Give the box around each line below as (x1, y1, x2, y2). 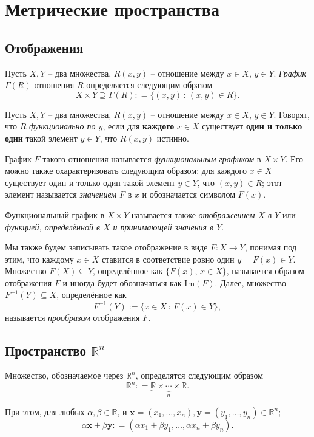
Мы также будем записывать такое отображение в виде (5, 241, 208, 253)
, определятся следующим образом (135, 369, 264, 382)
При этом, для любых (5, 405, 85, 418)
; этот (262, 176, 282, 188)
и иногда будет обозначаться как (62, 276, 182, 289)
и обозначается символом (142, 188, 236, 201)
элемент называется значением (5, 188, 117, 201)
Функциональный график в (5, 208, 105, 221)
